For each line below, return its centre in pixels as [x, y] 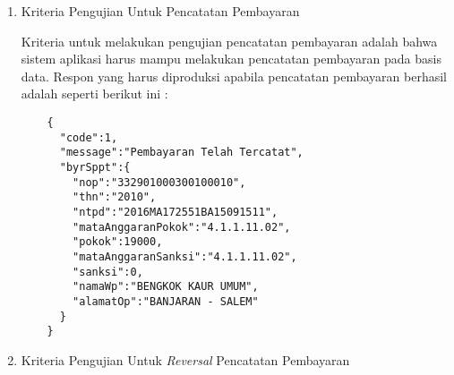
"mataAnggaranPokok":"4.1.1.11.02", [182, 227]
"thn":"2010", [115, 197]
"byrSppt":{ [95, 167]
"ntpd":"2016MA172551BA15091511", [176, 212]
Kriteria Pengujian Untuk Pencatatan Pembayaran [160, 11]
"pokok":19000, [118, 242]
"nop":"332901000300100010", [159, 182]
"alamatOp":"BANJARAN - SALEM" [166, 301]
